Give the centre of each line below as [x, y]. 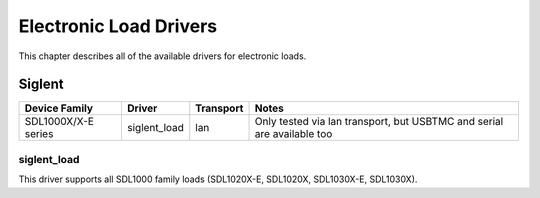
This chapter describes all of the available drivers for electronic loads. [162, 56]
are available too [293, 134]
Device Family [59, 108]
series [39, 134]
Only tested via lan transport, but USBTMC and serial [379, 122]
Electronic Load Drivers [118, 26]
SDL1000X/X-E [59, 122]
